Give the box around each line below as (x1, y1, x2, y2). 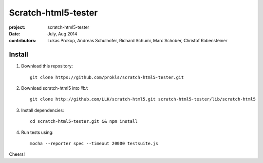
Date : (9, 31, 20, 36)
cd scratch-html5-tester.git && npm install (30, 119, 138, 124)
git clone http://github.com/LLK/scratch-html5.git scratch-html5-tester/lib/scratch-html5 (30, 97, 256, 102)
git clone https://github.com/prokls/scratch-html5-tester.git (30, 74, 184, 80)
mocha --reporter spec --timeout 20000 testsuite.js (30, 141, 158, 146)
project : (9, 24, 25, 30)
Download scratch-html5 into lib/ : (21, 85, 89, 91)
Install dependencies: (21, 107, 64, 113)
